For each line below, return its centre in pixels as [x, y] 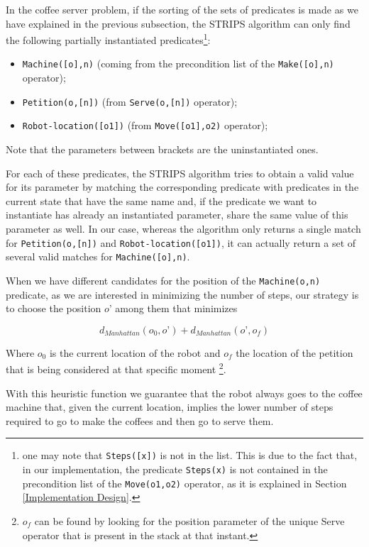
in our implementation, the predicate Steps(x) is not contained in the [175, 469]
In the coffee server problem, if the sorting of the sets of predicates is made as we [182, 9]
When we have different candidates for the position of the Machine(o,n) [163, 280]
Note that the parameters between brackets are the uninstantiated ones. [162, 149]
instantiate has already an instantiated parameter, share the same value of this [177, 215]
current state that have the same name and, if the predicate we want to [161, 200]
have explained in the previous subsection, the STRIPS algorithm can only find [178, 23]
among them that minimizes [176, 308]
